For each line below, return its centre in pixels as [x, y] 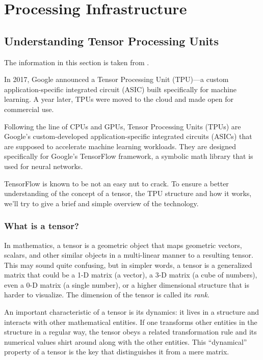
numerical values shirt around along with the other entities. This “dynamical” [126, 341]
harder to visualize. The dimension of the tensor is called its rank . [107, 295]
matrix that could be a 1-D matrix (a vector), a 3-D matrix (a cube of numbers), [131, 275]
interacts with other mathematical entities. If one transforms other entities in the [131, 322]
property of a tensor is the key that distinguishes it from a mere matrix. [117, 352]
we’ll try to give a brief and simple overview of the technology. [101, 203]
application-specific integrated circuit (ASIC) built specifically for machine [121, 89]
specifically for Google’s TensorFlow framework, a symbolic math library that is [129, 156]
